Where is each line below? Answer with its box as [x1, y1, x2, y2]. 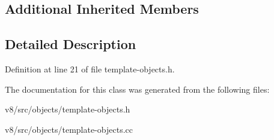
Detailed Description [5, 35, 136, 53]
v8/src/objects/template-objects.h [5, 103, 130, 115]
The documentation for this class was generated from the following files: [5, 83, 270, 95]
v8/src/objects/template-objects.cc [5, 123, 133, 135]
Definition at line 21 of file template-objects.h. [5, 62, 175, 75]
